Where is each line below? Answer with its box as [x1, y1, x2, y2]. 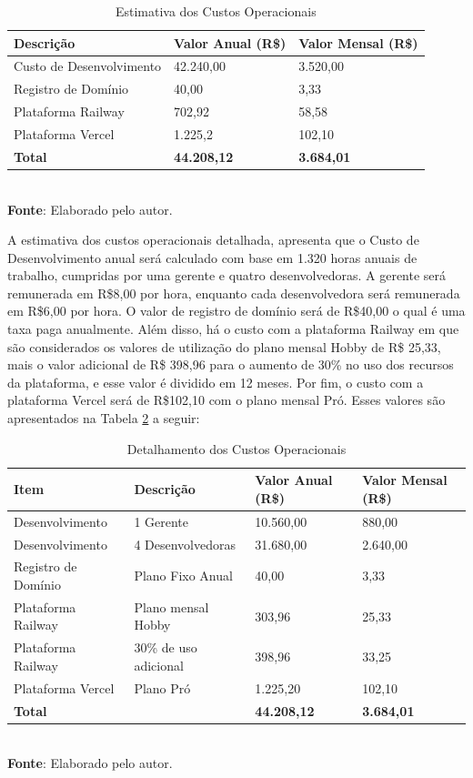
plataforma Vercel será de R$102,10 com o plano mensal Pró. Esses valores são [7, 390, 446, 409]
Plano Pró [134, 678, 191, 697]
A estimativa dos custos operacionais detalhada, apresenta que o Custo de [7, 230, 419, 249]
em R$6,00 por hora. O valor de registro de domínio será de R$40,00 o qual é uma [7, 301, 466, 320]
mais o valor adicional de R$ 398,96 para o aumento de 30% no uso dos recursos [7, 355, 454, 374]
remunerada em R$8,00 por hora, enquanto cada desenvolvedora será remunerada [7, 283, 460, 302]
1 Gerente [134, 511, 189, 530]
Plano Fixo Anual [134, 566, 233, 585]
